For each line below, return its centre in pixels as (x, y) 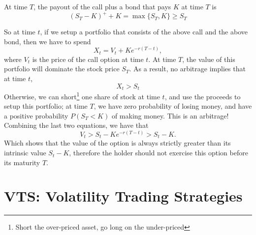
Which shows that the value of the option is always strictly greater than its (117, 143)
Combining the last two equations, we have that (76, 125)
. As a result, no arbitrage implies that (187, 69)
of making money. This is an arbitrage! (170, 115)
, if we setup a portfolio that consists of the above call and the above (144, 32)
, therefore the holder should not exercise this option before (159, 153)
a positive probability (36, 115)
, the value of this (209, 59)
